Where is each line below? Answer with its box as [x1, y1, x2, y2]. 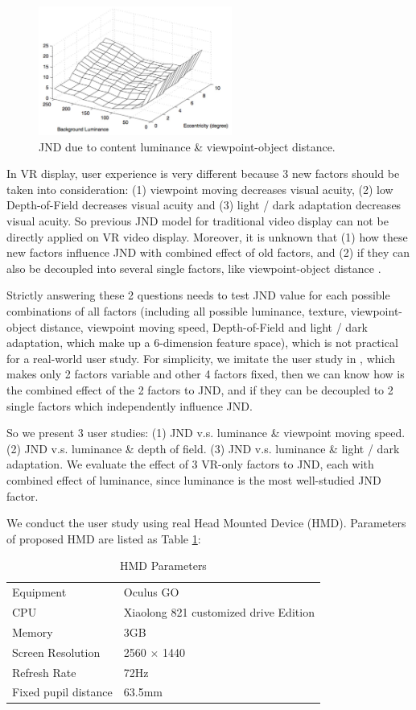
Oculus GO [123, 584, 179, 601]
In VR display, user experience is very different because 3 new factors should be [6, 165, 400, 182]
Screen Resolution [12, 643, 101, 660]
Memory [12, 623, 53, 640]
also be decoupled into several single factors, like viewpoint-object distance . [6, 259, 381, 276]
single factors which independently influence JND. [6, 397, 253, 414]
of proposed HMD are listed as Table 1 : [6, 530, 201, 547]
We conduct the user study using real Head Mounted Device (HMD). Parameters [6, 514, 406, 531]
